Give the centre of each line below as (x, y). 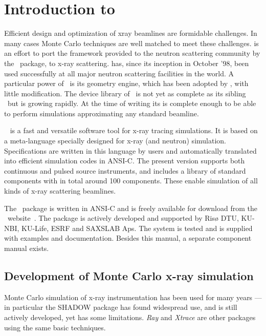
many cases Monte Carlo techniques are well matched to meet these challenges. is (131, 43)
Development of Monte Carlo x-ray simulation (129, 275)
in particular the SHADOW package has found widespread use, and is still (121, 307)
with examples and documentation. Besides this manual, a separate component (128, 238)
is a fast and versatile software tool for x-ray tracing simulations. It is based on (134, 130)
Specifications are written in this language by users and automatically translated (130, 150)
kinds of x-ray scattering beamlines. (60, 191)
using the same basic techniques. (55, 327)
